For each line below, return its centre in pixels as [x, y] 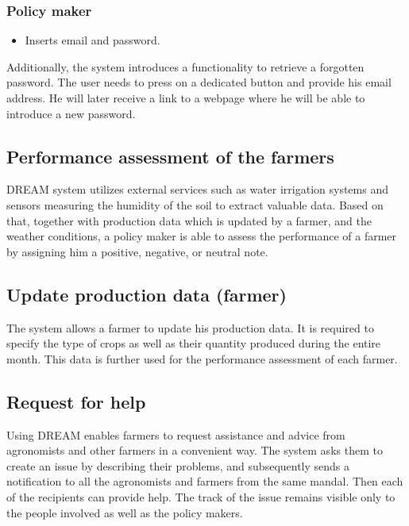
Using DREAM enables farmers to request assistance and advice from [176, 434]
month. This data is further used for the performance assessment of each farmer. [202, 358]
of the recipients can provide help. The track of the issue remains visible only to [201, 496]
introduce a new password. [71, 113]
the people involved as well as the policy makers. [125, 512]
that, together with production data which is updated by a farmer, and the [189, 220]
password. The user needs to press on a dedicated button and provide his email [199, 82]
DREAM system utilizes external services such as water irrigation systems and [197, 189]
